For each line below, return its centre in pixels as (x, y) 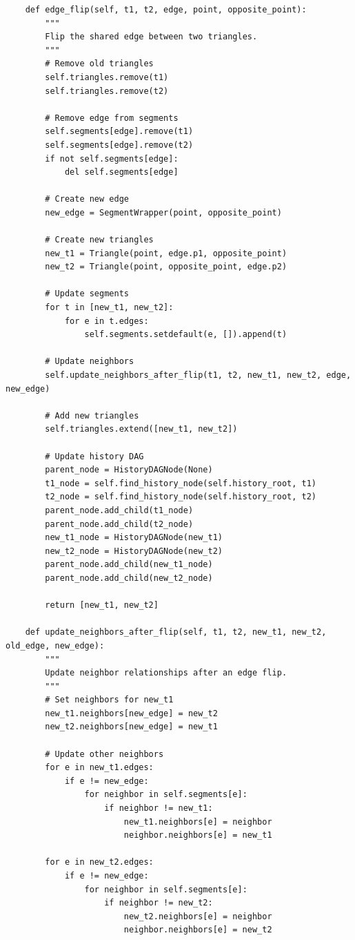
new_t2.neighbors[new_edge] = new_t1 (131, 727)
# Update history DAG (94, 456)
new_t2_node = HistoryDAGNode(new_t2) (134, 551)
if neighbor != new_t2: (159, 903)
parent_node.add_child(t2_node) (119, 524)
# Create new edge (87, 199)
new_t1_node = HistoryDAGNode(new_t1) (134, 538)
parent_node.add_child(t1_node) (119, 510)
